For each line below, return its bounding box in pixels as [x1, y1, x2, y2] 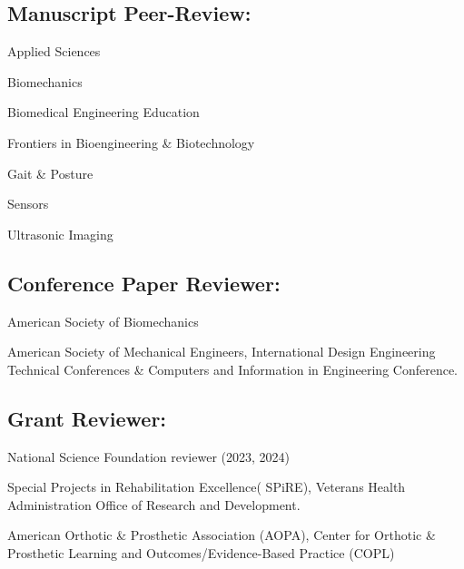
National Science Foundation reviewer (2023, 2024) [7, 446, 291, 466]
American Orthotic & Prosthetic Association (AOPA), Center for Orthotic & [7, 525, 436, 544]
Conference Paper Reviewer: [7, 269, 281, 297]
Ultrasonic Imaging [7, 224, 114, 243]
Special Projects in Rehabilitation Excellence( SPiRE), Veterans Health [7, 477, 406, 496]
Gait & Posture [7, 163, 94, 182]
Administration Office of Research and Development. [7, 495, 301, 514]
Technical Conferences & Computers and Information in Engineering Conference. [7, 359, 459, 378]
